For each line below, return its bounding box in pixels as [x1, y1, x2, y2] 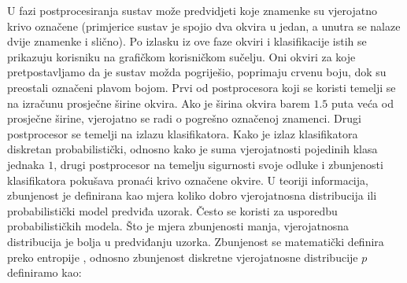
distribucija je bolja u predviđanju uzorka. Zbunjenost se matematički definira [7, 233, 384, 249]
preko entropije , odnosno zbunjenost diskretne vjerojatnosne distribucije [7, 248, 358, 265]
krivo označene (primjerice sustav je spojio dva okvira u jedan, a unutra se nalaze [7, 17, 401, 34]
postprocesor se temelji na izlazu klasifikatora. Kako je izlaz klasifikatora [7, 125, 358, 141]
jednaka [7, 156, 45, 172]
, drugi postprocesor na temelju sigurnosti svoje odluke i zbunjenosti [54, 156, 383, 172]
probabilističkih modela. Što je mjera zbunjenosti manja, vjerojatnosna [7, 218, 350, 234]
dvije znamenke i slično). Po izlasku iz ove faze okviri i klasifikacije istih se [7, 33, 367, 50]
